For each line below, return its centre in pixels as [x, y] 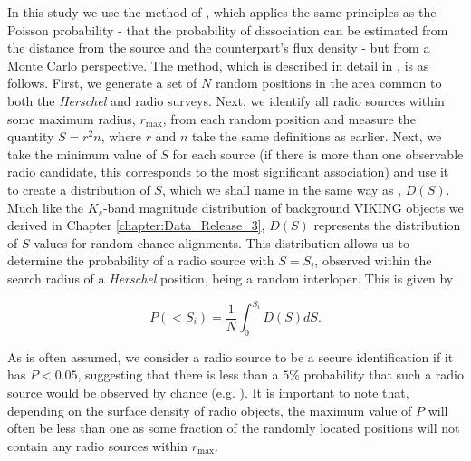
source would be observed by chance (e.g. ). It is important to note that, [208, 392]
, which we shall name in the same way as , [282, 189]
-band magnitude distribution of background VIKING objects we [283, 207]
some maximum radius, [72, 118]
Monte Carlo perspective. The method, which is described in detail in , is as [218, 65]
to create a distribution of [79, 189]
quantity [31, 136]
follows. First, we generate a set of [102, 83]
